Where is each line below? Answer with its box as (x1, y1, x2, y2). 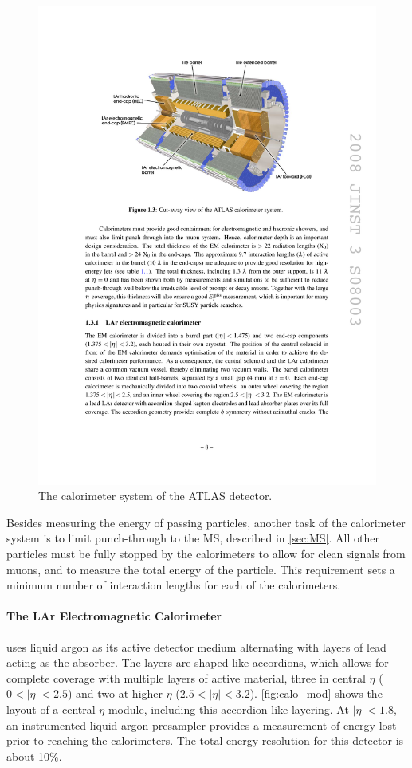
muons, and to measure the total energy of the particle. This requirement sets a (6, 561, 395, 577)
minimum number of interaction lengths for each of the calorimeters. (6, 577, 341, 593)
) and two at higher (67, 685, 163, 702)
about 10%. (6, 747, 62, 764)
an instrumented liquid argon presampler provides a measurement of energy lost (6, 716, 397, 733)
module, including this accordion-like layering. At (108, 701, 349, 718)
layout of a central (6, 701, 96, 718)
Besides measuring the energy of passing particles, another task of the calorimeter (6, 514, 406, 530)
